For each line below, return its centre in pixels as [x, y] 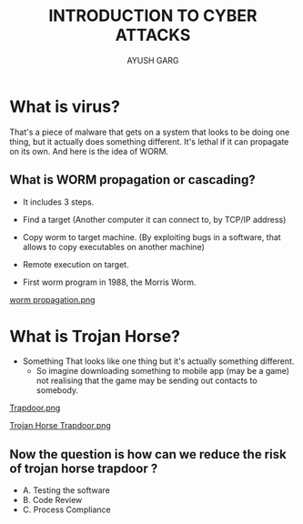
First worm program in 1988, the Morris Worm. [109, 282]
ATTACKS [153, 35]
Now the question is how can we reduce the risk [148, 454]
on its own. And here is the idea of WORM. [89, 151]
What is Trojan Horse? [95, 336]
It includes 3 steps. [58, 202]
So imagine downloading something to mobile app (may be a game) [162, 371]
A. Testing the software [66, 490]
